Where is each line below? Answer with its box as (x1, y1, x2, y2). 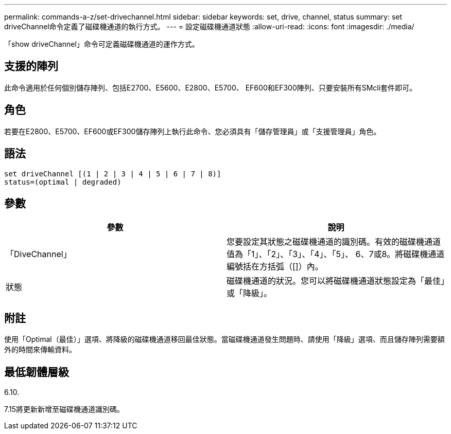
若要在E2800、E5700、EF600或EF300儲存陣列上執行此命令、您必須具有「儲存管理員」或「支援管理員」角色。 (4, 126, 381, 136)
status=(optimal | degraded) (4, 177, 122, 186)
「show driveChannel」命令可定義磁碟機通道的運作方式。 (4, 40, 199, 48)
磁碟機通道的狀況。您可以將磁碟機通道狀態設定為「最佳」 (227, 276, 445, 286)
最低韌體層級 (4, 365, 69, 378)
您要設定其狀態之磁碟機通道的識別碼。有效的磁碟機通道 (227, 237, 441, 247)
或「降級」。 (227, 288, 272, 299)
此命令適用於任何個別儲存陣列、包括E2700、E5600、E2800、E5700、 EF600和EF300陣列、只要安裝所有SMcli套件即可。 (4, 83, 417, 92)
